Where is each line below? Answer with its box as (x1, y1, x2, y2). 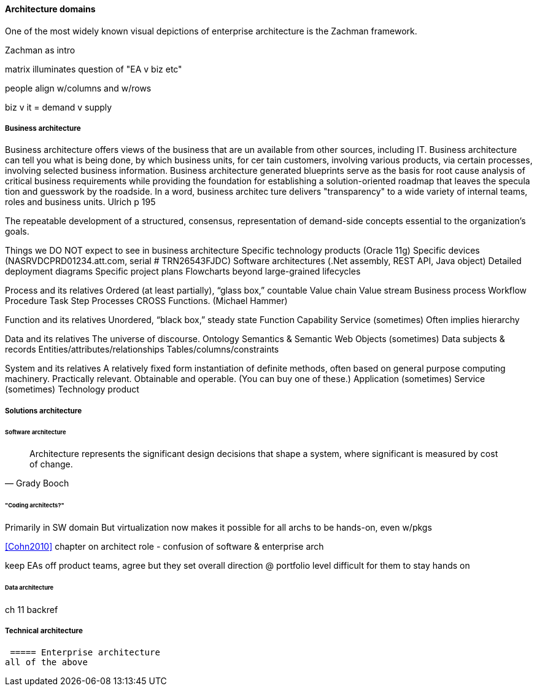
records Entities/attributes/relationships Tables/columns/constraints (5, 344, 279, 355)
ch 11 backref (5, 604, 58, 615)
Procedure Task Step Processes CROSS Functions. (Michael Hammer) (5, 295, 288, 306)
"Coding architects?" (5, 502, 64, 509)
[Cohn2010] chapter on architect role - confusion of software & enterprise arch (5, 541, 324, 552)
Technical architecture (5, 627, 83, 636)
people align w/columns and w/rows (5, 82, 152, 93)
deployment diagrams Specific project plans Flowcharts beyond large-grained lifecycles (5, 266, 361, 277)
